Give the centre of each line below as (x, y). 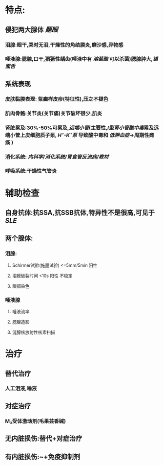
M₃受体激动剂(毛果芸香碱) (35, 421)
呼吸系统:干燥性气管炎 (31, 171)
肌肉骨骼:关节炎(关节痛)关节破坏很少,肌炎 (54, 113)
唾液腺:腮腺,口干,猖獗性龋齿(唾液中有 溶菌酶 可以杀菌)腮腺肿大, (79, 59)
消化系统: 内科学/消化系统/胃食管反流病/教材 (57, 157)
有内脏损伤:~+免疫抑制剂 (43, 456)
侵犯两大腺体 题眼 (31, 30)
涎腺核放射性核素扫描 (33, 332)
